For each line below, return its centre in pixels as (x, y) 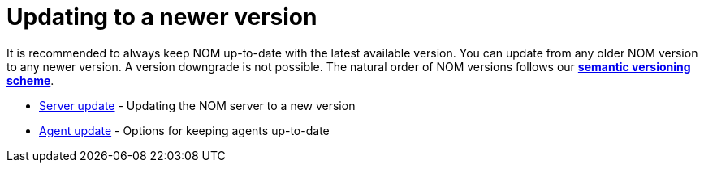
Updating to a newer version (162, 17)
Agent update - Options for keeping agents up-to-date (184, 130)
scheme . (30, 80)
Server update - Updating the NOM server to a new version (197, 105)
